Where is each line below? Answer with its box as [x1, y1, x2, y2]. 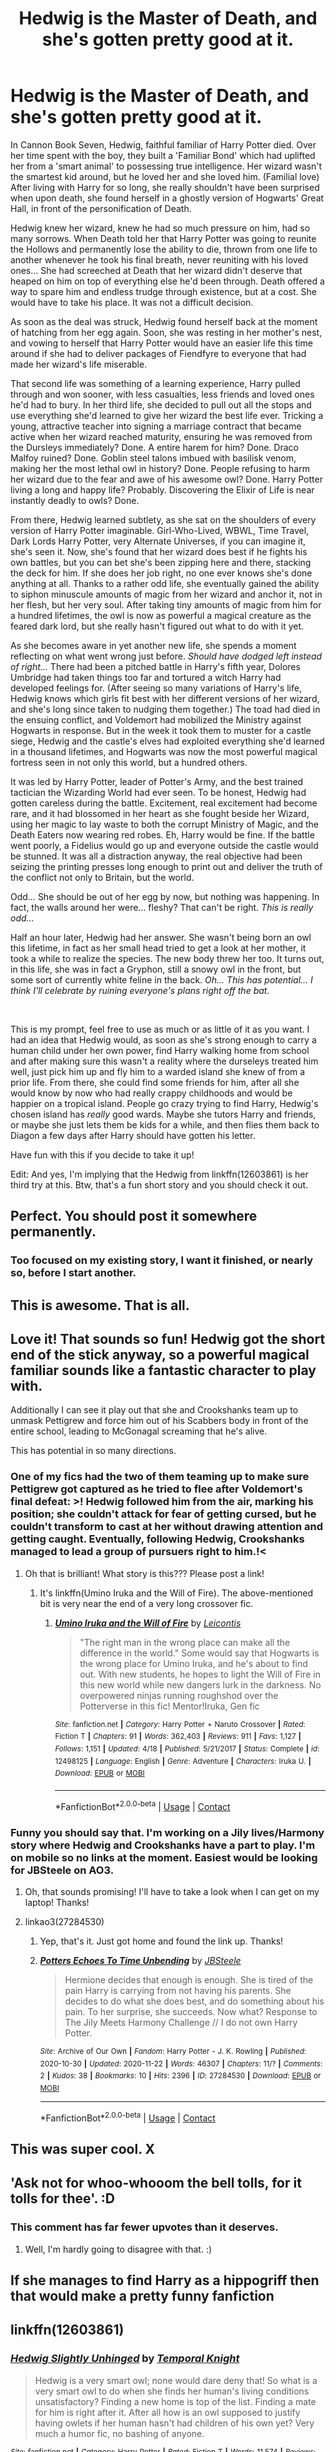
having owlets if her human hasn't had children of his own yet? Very [34, 2417, 315, 2429]
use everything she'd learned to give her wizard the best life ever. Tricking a [10, 409, 324, 421]
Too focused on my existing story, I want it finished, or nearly [10, 1253, 314, 1267]
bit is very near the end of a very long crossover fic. [39, 1597, 254, 1609]
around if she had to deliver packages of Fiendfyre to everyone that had [10, 347, 307, 359]
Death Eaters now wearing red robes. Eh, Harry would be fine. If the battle [10, 828, 315, 841]
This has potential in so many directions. [10, 1445, 177, 1457]
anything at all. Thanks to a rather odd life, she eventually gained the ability [10, 577, 320, 589]
